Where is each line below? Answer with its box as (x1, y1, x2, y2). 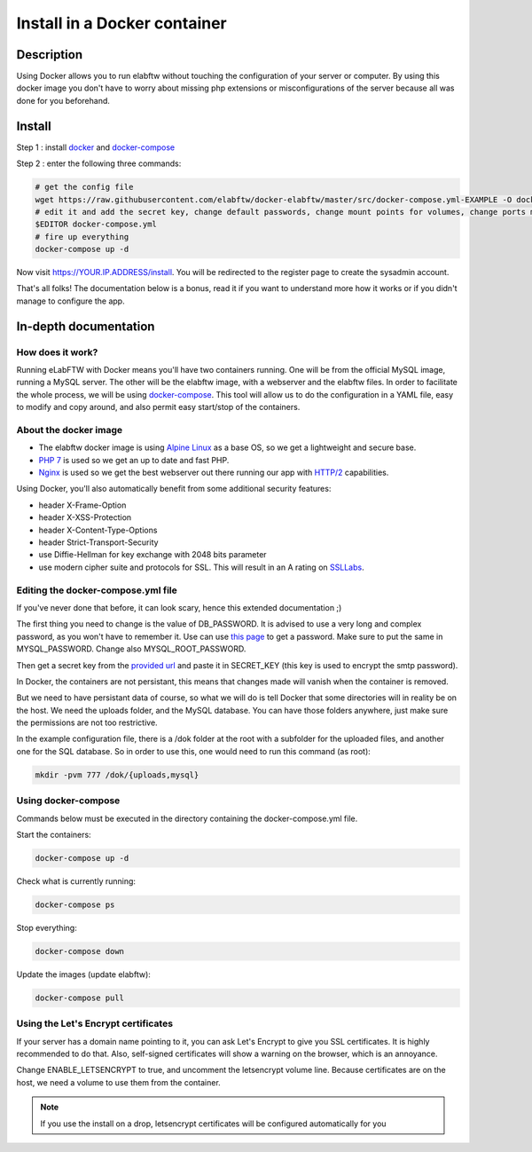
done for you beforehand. (16, 95, 111, 106)
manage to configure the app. (16, 296, 125, 306)
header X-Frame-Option (38, 500, 127, 510)
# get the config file (35, 182, 134, 193)
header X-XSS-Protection (38, 512, 132, 523)
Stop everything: (16, 922, 77, 933)
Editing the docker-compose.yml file (16, 584, 177, 596)
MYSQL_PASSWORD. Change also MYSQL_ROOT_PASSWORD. (16, 643, 246, 654)
